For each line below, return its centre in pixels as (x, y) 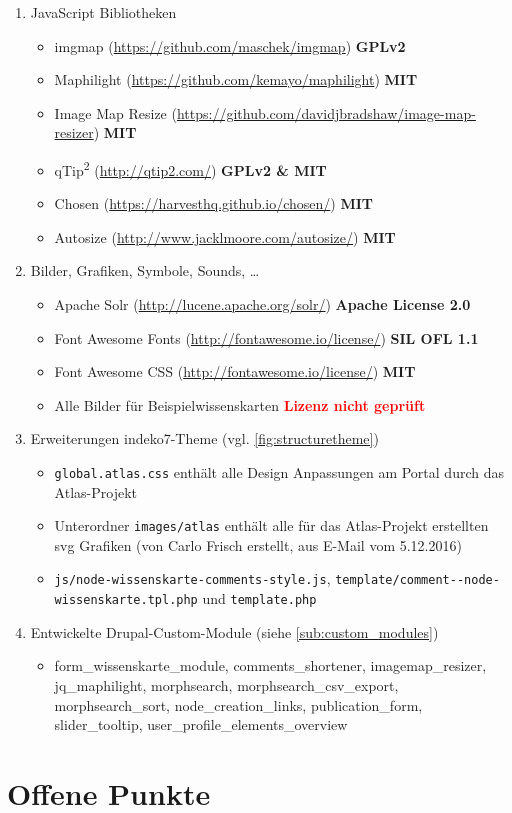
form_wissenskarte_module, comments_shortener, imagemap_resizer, (270, 665)
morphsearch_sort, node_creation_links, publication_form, (238, 704)
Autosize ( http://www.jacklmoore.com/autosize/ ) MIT (225, 236)
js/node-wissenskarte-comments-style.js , (192, 578)
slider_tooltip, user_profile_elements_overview (201, 724)
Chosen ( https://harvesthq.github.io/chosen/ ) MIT (214, 203)
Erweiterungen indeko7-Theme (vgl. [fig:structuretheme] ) (204, 438)
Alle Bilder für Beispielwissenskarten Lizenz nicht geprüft (240, 404)
